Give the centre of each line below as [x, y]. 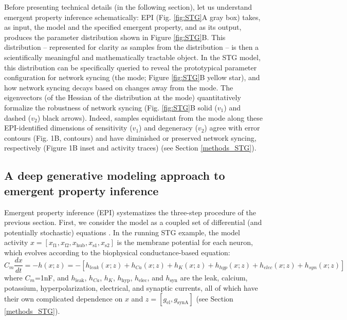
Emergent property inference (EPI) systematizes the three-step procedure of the [130, 212]
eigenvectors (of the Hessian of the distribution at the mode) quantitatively [123, 97]
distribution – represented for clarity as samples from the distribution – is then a [132, 47]
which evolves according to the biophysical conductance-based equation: [117, 252]
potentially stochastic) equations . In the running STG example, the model [122, 232]
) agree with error [232, 128]
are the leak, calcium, [214, 277]
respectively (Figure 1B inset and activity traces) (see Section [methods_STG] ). [130, 148]
